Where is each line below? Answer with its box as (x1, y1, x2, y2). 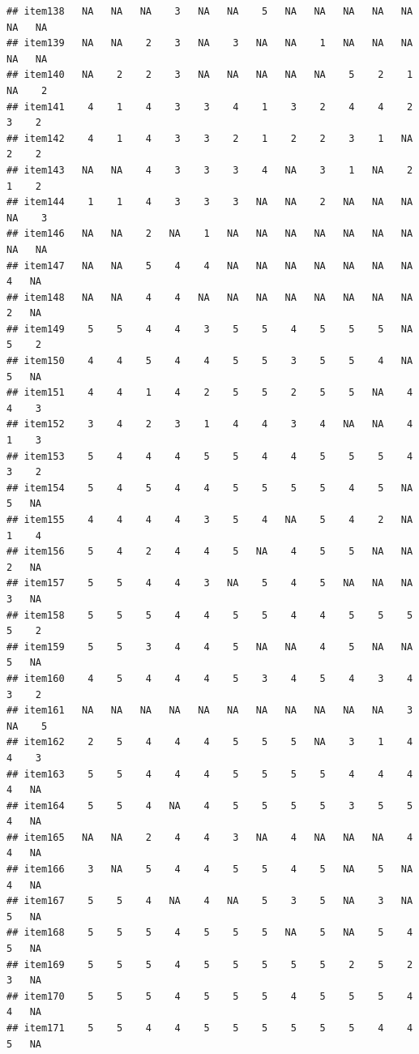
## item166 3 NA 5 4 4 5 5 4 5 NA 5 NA (6, 863, 413, 876)
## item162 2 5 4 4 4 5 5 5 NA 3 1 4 (6, 736, 413, 748)
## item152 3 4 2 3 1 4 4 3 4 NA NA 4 (6, 418, 413, 431)
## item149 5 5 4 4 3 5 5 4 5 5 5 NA (6, 323, 413, 335)
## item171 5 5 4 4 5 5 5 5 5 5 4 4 (6, 1022, 413, 1034)
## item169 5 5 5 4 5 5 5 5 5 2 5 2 (6, 958, 413, 970)
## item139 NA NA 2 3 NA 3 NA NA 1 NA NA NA (6, 37, 413, 49)
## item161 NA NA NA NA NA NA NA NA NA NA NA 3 (6, 705, 413, 717)
